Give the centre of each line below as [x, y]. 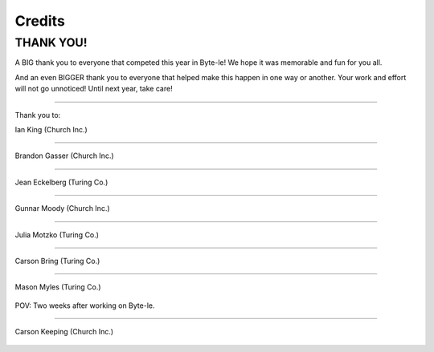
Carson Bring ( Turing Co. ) [57, 261]
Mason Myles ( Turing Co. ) [58, 287]
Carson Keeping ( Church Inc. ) [64, 332]
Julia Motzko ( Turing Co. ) [57, 235]
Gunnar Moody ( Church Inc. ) [62, 208]
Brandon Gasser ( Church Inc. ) [64, 156]
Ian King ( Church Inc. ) [51, 129]
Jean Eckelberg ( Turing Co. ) [61, 182]
